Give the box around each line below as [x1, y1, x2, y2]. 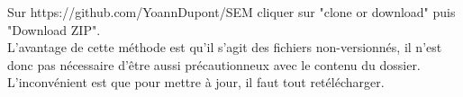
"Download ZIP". [7, 20, 101, 39]
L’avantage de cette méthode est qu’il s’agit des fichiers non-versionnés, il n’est [7, 38, 442, 57]
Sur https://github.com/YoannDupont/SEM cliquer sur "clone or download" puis [7, 3, 456, 21]
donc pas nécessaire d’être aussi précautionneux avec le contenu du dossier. [7, 55, 421, 74]
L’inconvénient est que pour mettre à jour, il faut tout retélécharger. [7, 73, 385, 92]
